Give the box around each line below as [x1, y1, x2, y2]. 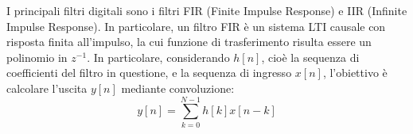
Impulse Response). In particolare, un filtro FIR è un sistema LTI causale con [6, 17, 386, 34]
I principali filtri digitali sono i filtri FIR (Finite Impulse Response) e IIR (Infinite [6, 2, 407, 18]
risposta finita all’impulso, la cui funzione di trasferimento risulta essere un [6, 33, 372, 50]
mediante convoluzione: [121, 79, 235, 96]
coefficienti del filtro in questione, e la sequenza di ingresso [6, 64, 292, 81]
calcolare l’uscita [6, 79, 88, 96]
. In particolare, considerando [87, 48, 230, 65]
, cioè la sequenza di [261, 48, 360, 65]
